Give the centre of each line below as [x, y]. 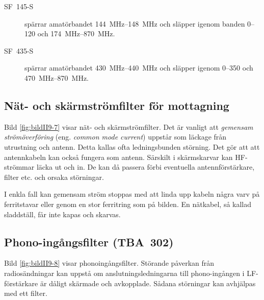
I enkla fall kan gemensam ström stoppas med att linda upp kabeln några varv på [132, 194]
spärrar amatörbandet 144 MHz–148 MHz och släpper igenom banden [135, 23]
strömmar [19, 167]
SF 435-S [19, 50]
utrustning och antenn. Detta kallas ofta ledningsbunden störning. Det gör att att [132, 146]
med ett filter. [26, 293]
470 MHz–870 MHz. [57, 77]
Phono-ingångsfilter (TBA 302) [89, 241]
